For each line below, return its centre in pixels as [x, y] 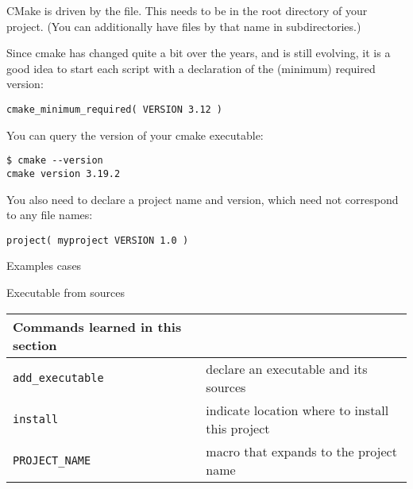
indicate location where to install [297, 410]
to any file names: [50, 215]
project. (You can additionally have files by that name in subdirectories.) [184, 26]
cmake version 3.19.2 [64, 173]
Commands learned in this [97, 326]
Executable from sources [66, 292]
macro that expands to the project [301, 451]
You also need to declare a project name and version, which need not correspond [203, 199]
